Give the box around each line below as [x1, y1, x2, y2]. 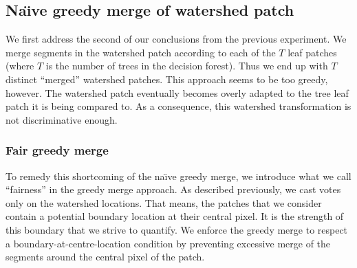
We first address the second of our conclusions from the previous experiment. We [6, 32, 347, 46]
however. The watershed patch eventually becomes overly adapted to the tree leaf [6, 85, 349, 100]
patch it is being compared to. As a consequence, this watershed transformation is [6, 99, 351, 113]
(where [6, 58, 34, 73]
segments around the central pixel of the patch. [6, 249, 205, 264]
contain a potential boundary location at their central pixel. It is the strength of [6, 209, 344, 223]
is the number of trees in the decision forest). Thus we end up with [45, 58, 328, 73]
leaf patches [288, 45, 337, 59]
